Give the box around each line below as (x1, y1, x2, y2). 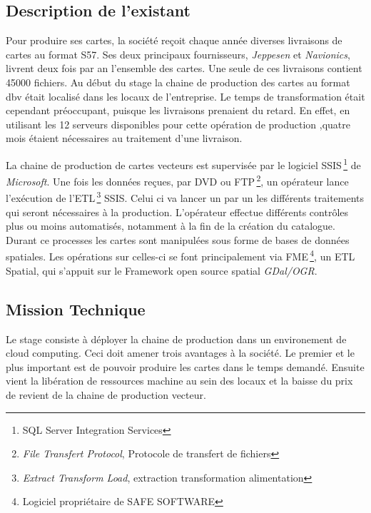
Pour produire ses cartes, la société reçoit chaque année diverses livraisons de (6, 33, 342, 48)
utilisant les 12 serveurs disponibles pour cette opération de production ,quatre (6, 116, 350, 131)
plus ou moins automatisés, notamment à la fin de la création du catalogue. (6, 218, 335, 233)
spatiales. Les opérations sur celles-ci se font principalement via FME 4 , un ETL (6, 247, 355, 264)
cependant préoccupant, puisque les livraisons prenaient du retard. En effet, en (6, 103, 350, 118)
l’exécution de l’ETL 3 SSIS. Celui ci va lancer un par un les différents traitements (6, 188, 365, 205)
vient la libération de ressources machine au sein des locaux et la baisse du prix (6, 373, 353, 388)
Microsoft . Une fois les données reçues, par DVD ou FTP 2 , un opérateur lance (6, 172, 349, 188)
